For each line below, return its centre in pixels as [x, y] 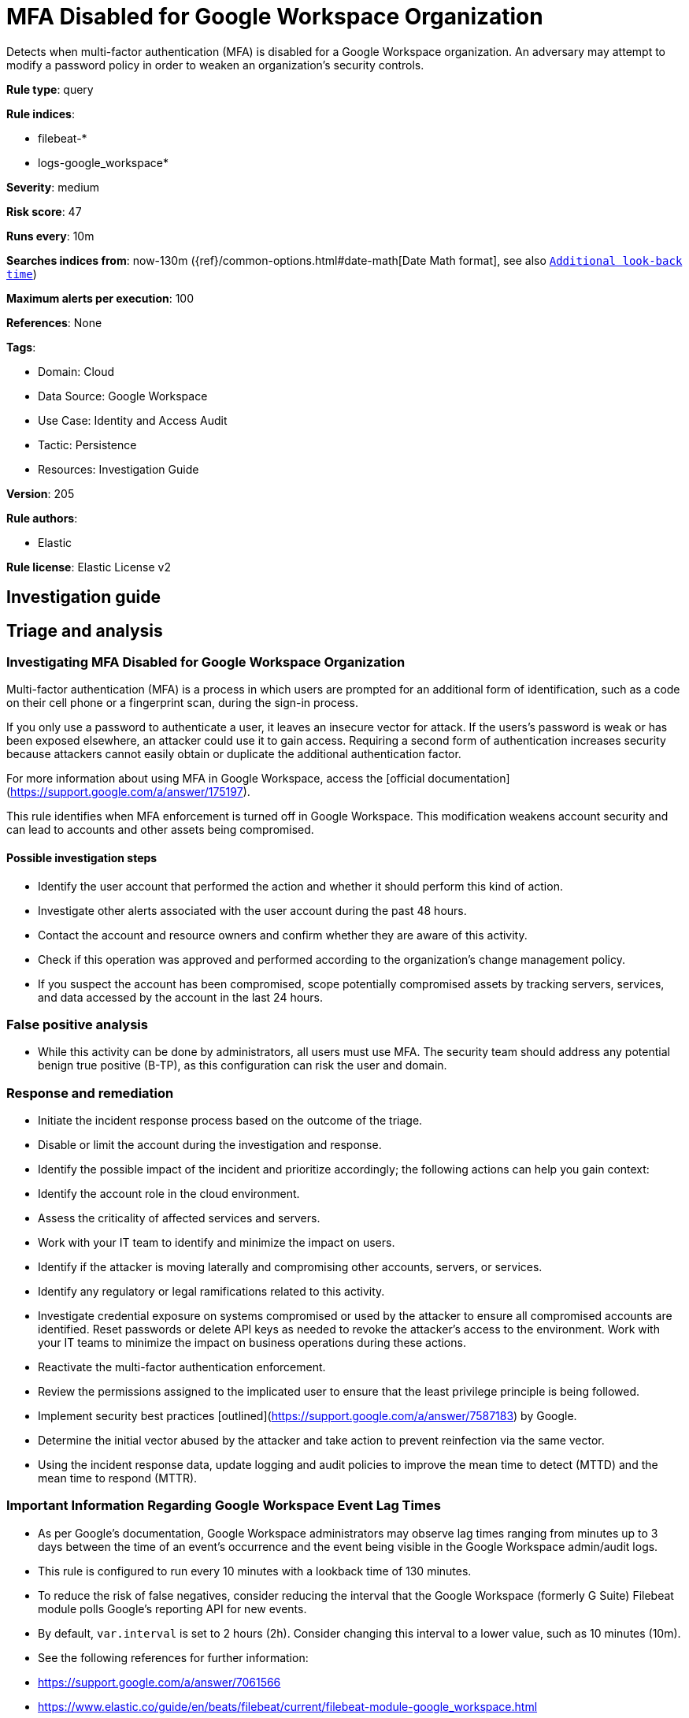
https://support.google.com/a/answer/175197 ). [130, 792]
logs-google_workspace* [104, 162]
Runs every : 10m [50, 236]
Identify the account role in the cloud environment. [169, 1194]
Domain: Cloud [76, 371]
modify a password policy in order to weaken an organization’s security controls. [215, 65]
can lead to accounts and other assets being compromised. [160, 830]
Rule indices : [41, 113]
